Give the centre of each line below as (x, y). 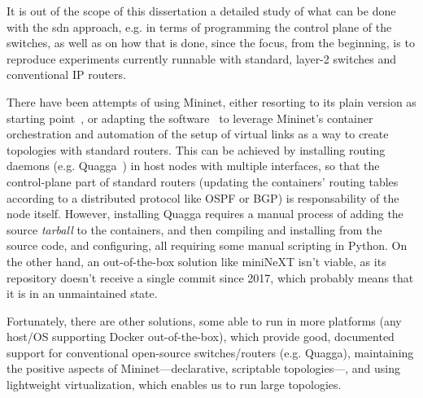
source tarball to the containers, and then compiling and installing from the (194, 229)
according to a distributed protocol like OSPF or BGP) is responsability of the (203, 197)
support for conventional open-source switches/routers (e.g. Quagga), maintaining (210, 352)
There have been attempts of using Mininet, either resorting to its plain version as (211, 101)
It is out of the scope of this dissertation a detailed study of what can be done (201, 11)
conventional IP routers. (66, 74)
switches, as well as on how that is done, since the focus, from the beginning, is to (211, 43)
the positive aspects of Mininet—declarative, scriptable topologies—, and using (203, 368)
